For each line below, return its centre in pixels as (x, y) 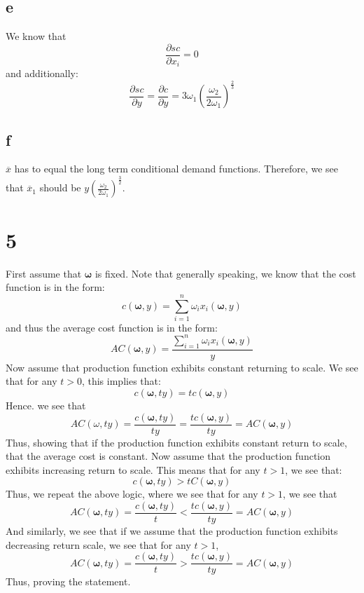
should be (60, 188)
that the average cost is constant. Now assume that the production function (168, 456)
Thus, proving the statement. (68, 581)
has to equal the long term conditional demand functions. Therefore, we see (176, 169)
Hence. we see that (46, 405)
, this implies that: (121, 381)
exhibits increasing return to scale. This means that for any (133, 469)
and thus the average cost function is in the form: (112, 327)
